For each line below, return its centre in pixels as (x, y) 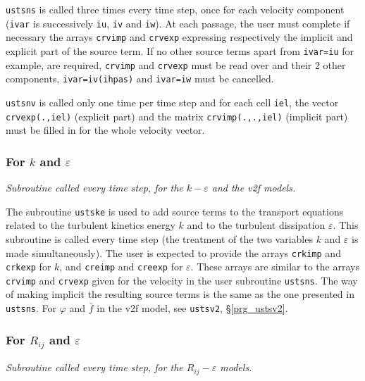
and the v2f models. (254, 188)
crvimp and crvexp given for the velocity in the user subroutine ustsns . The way (182, 280)
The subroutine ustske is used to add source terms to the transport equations (175, 211)
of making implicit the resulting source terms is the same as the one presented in (180, 294)
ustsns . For (31, 308)
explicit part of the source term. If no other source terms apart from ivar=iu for (180, 50)
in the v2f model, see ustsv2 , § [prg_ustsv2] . (192, 308)
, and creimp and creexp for (121, 267)
